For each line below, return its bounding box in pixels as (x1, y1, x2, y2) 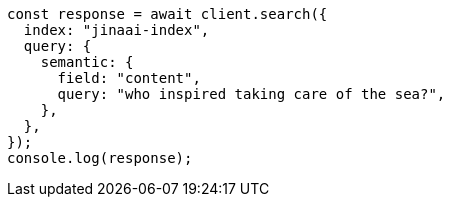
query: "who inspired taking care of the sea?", (57, 86, 446, 102)
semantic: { (40, 54, 134, 70)
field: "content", (57, 70, 201, 86)
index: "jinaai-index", (23, 22, 210, 38)
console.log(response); (7, 150, 193, 166)
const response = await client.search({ (7, 6, 328, 22)
